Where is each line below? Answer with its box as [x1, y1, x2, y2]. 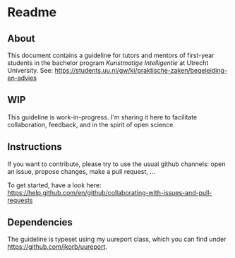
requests [7, 196, 33, 204]
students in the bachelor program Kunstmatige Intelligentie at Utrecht [7, 59, 209, 67]
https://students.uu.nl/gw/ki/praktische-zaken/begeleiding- [54, 66, 228, 74]
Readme [7, 4, 57, 20]
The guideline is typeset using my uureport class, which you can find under [7, 235, 227, 244]
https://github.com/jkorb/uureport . [7, 242, 108, 251]
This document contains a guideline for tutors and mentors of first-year [7, 51, 215, 59]
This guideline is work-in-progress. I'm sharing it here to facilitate [7, 112, 198, 121]
